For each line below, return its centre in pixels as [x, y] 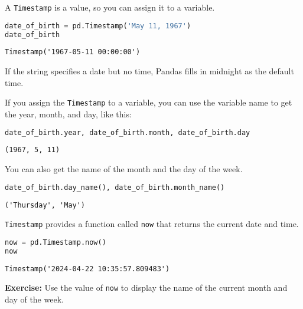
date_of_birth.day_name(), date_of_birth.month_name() [115, 187]
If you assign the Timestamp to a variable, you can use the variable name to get [149, 102]
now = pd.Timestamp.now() [56, 242]
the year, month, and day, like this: [68, 114]
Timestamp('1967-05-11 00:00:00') [73, 52]
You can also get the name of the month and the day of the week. [124, 169]
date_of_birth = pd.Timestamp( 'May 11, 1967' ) [98, 26]
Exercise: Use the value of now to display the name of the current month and [146, 287]
